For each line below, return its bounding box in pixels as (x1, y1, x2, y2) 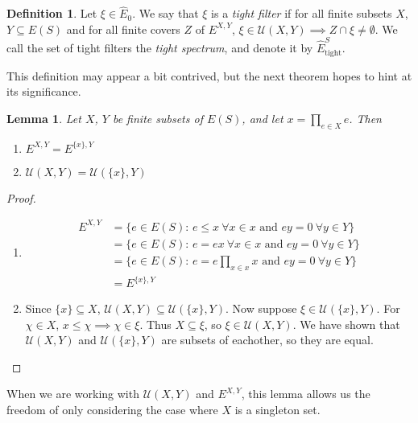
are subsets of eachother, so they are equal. (161, 331, 374, 348)
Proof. (6, 189, 36, 206)
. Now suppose (225, 300, 297, 317)
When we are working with (6, 385, 139, 402)
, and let (242, 109, 283, 126)
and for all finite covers (66, 20, 180, 37)
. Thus (139, 315, 172, 332)
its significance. (6, 83, 81, 100)
